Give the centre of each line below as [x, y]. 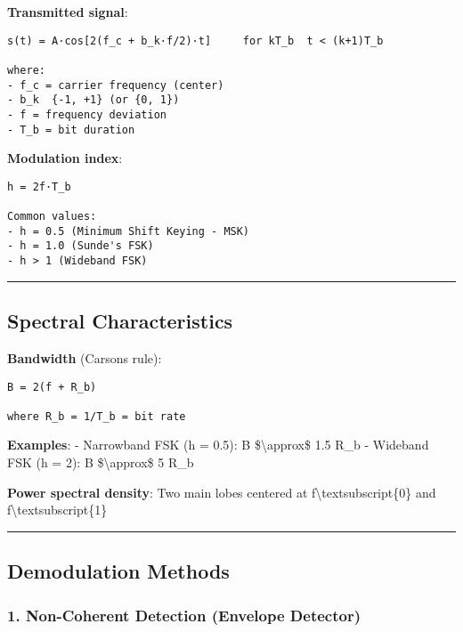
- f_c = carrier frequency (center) [116, 85]
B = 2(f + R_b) [52, 387]
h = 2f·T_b [39, 186]
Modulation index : [65, 158]
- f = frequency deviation [87, 114]
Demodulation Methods [118, 571]
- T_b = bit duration [71, 130]
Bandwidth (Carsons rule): [85, 357]
